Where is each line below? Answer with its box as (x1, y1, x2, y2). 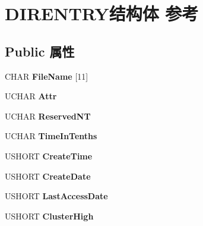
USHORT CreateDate (5, 169, 91, 182)
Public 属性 (5, 42, 75, 60)
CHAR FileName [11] (5, 70, 88, 82)
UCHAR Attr (5, 90, 57, 102)
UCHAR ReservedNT (5, 109, 91, 122)
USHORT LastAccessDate (5, 190, 108, 202)
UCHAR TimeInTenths (5, 130, 97, 142)
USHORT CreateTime (5, 149, 93, 162)
